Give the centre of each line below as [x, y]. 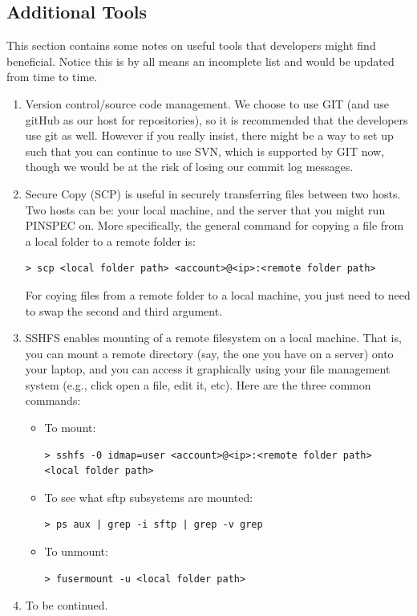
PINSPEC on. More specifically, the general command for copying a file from [215, 225]
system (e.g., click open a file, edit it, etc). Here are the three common [198, 384]
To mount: [70, 428]
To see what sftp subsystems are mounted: [149, 497]
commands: [53, 400]
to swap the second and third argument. [124, 310]
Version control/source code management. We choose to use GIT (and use [207, 103]
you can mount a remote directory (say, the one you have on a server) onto [209, 353]
